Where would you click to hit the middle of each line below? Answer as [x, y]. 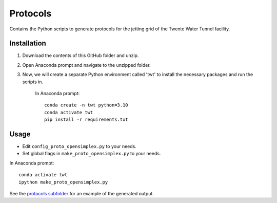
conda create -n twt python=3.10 [86, 105]
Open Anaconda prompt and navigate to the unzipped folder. [86, 65]
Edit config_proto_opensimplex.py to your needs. [80, 146]
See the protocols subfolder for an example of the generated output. [82, 194]
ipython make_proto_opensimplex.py [63, 182]
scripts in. [33, 82]
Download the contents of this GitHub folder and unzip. [81, 56]
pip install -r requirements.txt [86, 120]
